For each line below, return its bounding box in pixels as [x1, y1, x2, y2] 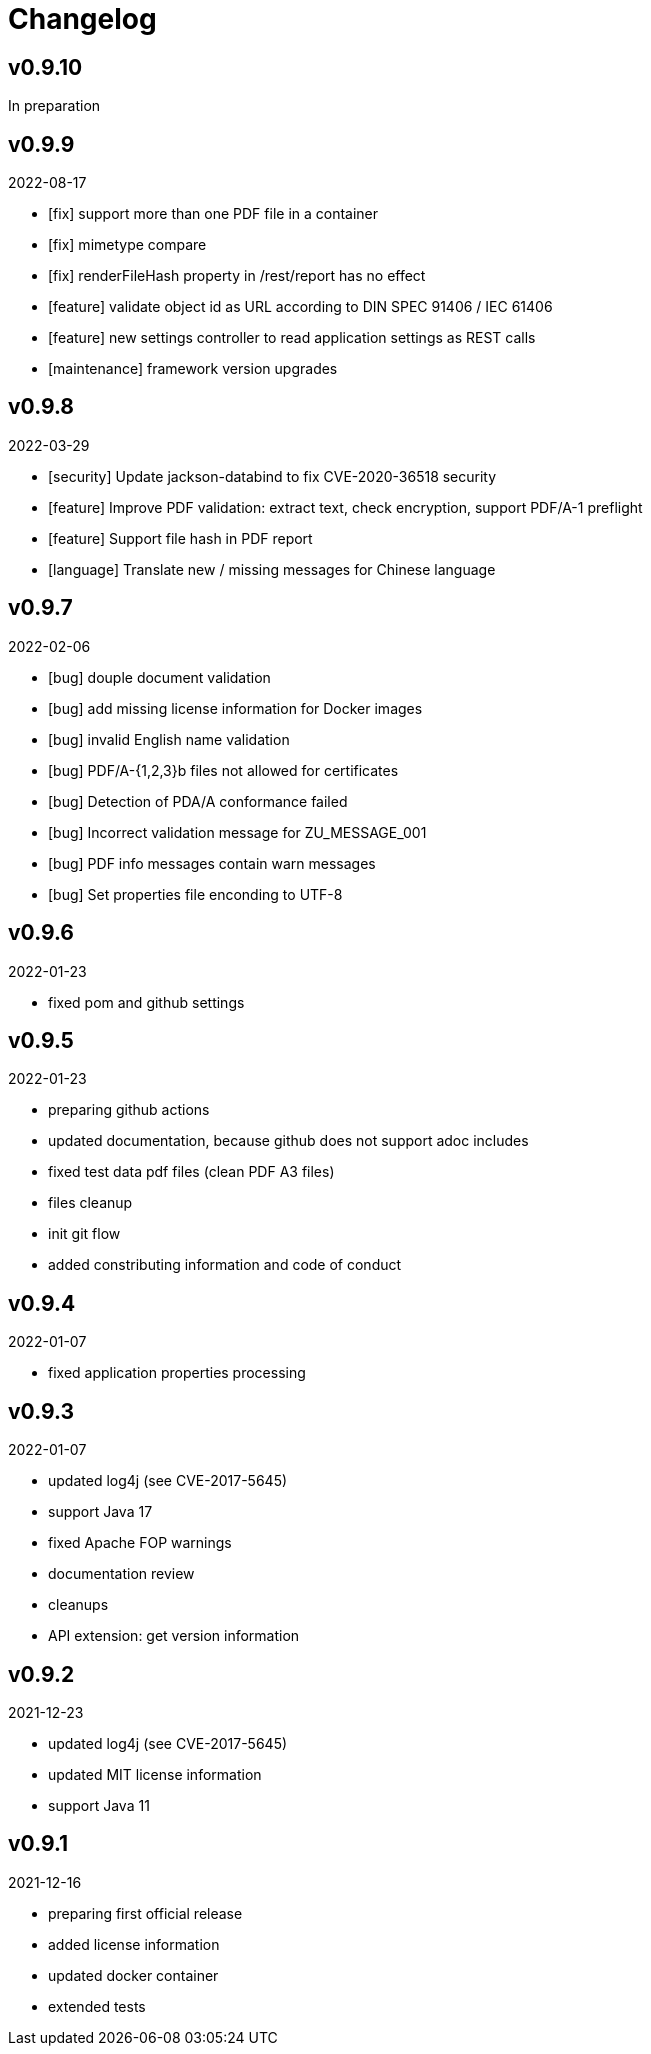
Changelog [8, 2, 157, 36]
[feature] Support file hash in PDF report [48, 529, 313, 547]
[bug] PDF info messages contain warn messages [48, 854, 376, 872]
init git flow [48, 1225, 121, 1243]
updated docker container [48, 1966, 219, 1984]
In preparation [8, 97, 101, 115]
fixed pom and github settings [48, 993, 245, 1011]
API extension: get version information [48, 1627, 300, 1645]
